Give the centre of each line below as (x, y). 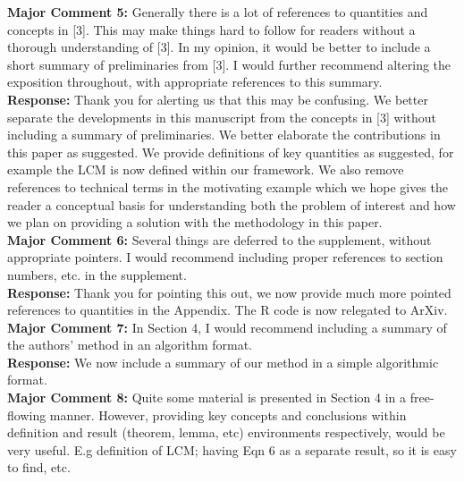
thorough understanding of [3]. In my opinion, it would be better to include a (219, 47)
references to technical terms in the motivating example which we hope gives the (228, 186)
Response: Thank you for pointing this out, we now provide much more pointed (229, 292)
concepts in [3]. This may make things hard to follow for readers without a (211, 29)
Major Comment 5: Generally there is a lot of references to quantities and (218, 12)
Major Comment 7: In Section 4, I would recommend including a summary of (227, 327)
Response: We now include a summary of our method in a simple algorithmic (223, 362)
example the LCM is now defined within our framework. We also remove (206, 169)
